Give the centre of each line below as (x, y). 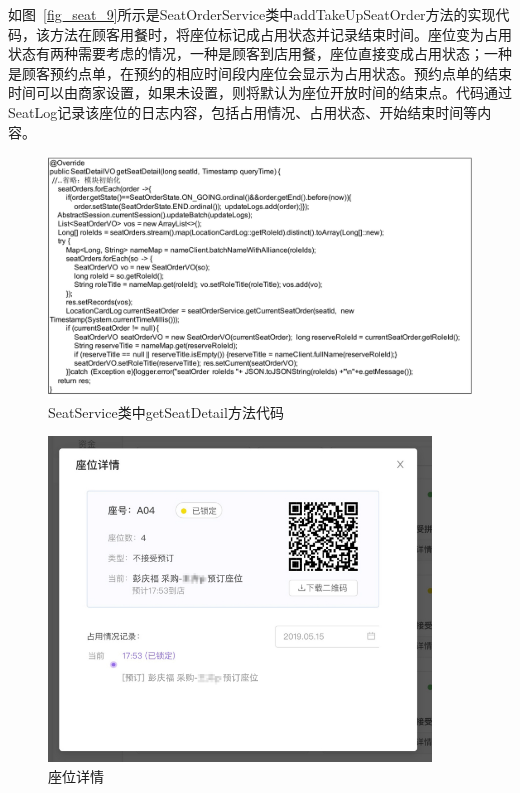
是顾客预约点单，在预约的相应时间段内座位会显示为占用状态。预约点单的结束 (260, 72)
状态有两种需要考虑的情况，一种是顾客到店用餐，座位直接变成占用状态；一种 (260, 53)
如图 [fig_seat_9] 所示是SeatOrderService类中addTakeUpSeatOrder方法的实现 (252, 14)
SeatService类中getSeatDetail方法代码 (166, 411)
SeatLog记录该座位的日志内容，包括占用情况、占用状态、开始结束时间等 (243, 111)
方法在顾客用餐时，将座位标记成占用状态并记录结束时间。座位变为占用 (280, 33)
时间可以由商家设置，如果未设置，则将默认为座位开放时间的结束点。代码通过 (260, 92)
